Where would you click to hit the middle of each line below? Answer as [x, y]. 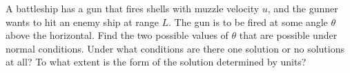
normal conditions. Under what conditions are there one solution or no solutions [175, 48]
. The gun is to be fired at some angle [248, 21]
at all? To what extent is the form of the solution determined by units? [156, 62]
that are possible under [288, 35]
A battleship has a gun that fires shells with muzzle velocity [133, 8]
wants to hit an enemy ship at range [82, 21]
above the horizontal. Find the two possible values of [117, 35]
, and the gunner [303, 8]
